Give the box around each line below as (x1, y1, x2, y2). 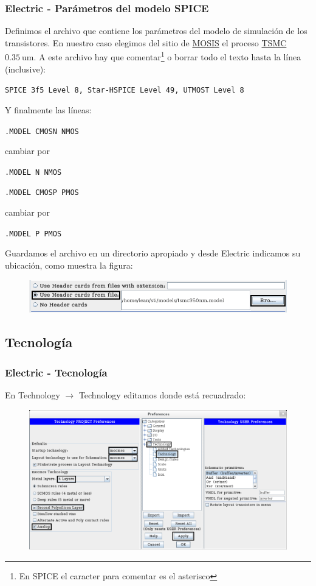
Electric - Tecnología (5, 364, 108, 379)
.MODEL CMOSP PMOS (5, 188, 79, 197)
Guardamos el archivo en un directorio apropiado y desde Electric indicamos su (5, 247, 301, 259)
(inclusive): (5, 62, 46, 75)
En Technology (5, 388, 60, 401)
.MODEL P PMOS (5, 229, 62, 238)
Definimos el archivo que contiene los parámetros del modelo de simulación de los (5, 24, 307, 37)
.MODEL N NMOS (5, 168, 62, 177)
